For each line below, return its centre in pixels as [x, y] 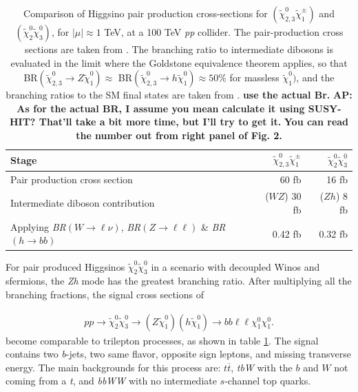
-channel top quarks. [268, 381]
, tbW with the [262, 367]
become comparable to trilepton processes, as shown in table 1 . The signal [162, 340]
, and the [315, 78]
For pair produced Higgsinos [65, 266]
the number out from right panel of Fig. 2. [179, 135]
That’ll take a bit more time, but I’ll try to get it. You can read [194, 122]
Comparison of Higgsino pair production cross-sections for [146, 13]
